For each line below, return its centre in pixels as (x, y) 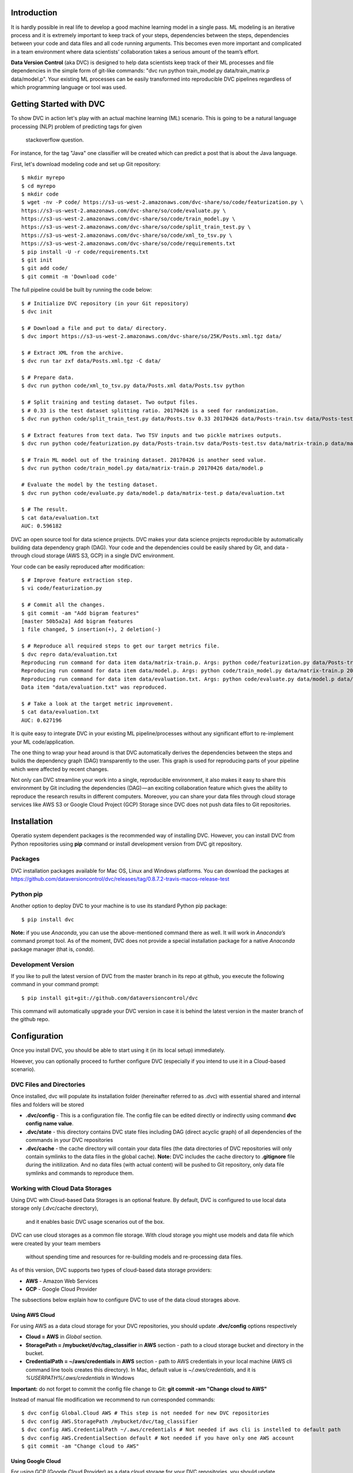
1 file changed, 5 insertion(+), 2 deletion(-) (91, 630)
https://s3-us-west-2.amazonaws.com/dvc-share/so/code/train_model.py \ (128, 219)
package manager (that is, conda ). (53, 949)
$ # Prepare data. (48, 378)
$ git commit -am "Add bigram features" (80, 613)
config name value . (49, 1124)
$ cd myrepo (39, 186)
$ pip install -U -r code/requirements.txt (85, 252)
